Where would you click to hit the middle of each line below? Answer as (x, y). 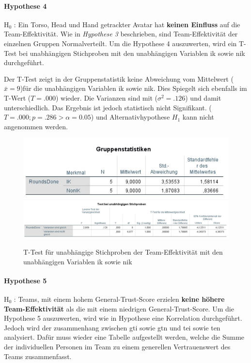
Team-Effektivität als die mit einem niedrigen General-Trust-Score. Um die (119, 308)
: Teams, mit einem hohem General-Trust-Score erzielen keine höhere (119, 299)
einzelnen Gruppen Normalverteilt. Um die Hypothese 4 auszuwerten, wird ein (120, 43)
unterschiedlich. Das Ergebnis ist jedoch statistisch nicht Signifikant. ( (108, 107)
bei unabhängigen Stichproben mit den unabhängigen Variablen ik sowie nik (132, 53)
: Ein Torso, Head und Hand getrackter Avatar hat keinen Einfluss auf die (127, 24)
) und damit (203, 97)
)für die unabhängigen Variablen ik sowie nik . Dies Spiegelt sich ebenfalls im (133, 88)
